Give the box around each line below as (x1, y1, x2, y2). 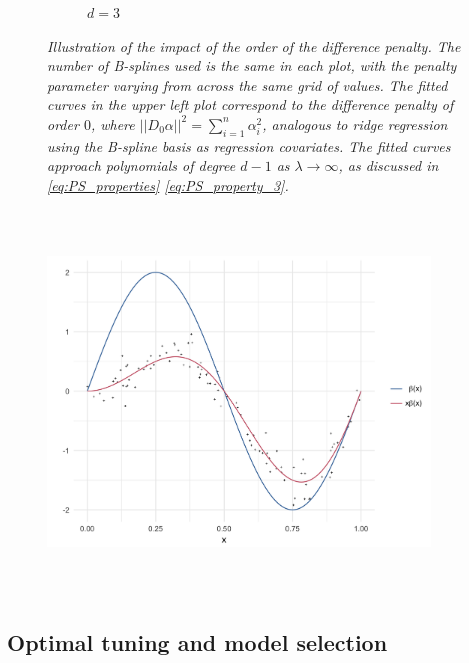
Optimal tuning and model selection (7, 626, 388, 657)
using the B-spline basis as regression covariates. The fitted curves (47, 135, 451, 156)
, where (90, 113, 135, 134)
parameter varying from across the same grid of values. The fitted (47, 74, 448, 95)
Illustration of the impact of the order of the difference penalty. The (47, 35, 461, 56)
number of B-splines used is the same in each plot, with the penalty (47, 55, 457, 76)
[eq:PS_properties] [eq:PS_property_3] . (47, 174, 289, 195)
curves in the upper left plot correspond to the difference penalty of (47, 94, 454, 115)
